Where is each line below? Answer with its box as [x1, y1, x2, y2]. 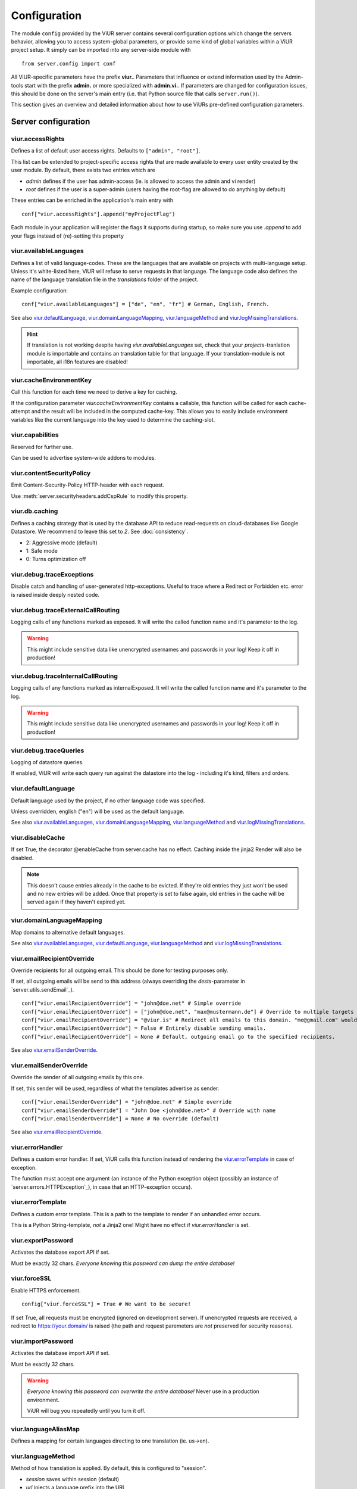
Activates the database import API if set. [11, 1350, 110, 1357]
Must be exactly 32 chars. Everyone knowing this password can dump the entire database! [11, 1260, 235, 1267]
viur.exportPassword [11, 1236, 74, 1244]
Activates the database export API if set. [11, 1248, 110, 1256]
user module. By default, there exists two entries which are [11, 167, 156, 174]
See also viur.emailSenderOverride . [11, 1046, 98, 1054]
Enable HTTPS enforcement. [11, 1286, 82, 1294]
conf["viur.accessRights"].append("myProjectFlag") [21, 210, 176, 217]
